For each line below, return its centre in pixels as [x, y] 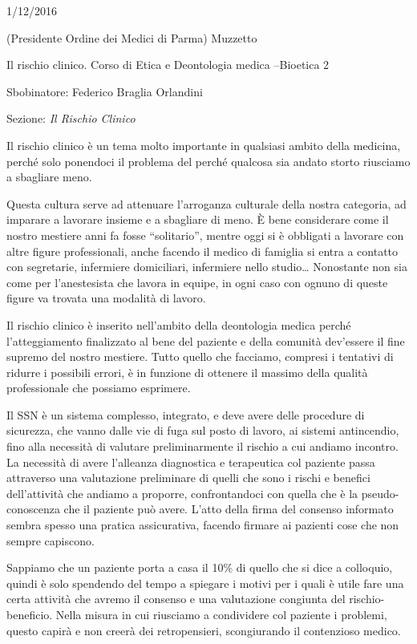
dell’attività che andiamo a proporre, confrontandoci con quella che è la [182, 493]
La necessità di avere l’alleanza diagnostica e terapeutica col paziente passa [191, 462]
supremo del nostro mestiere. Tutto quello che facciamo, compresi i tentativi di [200, 356]
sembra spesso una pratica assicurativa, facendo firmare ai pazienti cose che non [203, 525]
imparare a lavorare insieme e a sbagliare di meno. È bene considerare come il [198, 219]
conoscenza [33, 509]
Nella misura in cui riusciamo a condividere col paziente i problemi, [221, 614]
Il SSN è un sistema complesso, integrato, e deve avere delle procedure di [186, 414]
